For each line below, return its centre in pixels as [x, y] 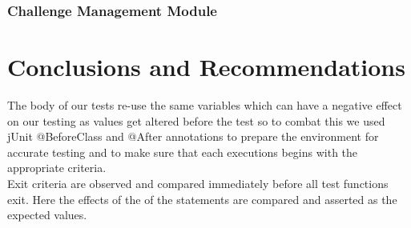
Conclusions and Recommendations [206, 67]
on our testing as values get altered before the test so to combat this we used [196, 120]
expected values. [47, 215]
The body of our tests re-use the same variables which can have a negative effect [205, 104]
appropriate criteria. [57, 168]
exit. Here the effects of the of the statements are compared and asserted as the [202, 199]
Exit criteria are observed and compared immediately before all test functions [198, 183]
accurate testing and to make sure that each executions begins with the [183, 152]
